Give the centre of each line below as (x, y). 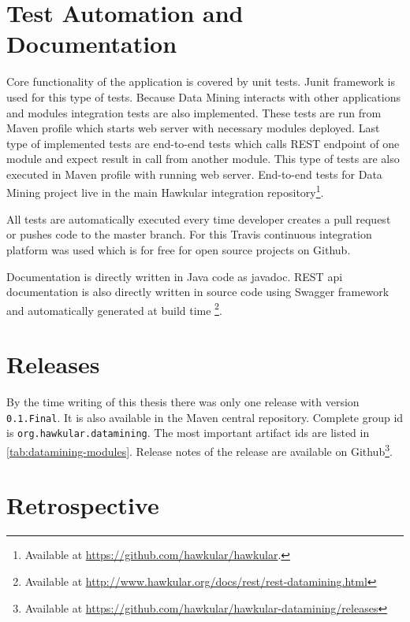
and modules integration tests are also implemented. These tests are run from (194, 112)
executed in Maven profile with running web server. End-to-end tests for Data (194, 174)
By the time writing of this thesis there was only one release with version (183, 402)
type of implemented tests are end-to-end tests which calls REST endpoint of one (203, 143)
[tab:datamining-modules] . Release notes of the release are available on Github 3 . (199, 450)
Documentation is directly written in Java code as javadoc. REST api (175, 276)
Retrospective (83, 505)
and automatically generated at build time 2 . (114, 309)
